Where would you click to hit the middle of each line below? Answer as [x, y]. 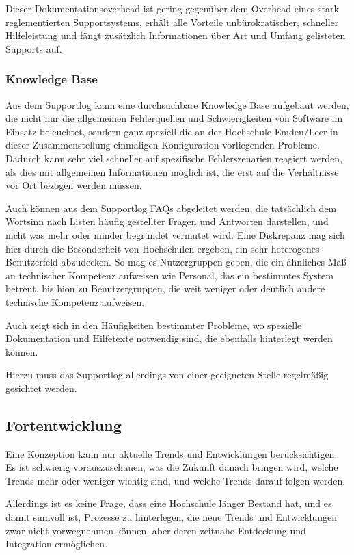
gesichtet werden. [41, 388]
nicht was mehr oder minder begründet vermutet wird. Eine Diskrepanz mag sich [175, 234]
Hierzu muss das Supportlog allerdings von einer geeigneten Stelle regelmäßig [167, 375]
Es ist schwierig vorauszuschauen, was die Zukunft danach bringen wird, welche [172, 467]
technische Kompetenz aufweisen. [75, 301]
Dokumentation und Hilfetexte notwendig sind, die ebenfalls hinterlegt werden [169, 338]
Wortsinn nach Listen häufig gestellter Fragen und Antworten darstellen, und [167, 221]
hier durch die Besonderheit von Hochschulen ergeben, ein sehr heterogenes [163, 248]
